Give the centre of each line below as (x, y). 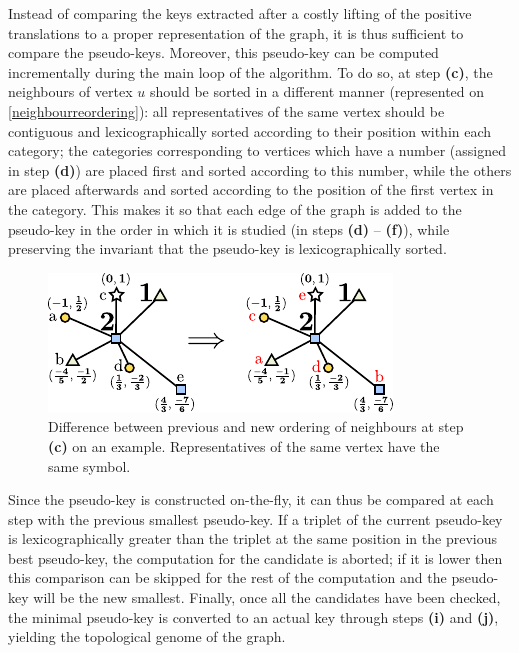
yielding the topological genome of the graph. (147, 636)
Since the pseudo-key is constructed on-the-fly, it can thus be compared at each (251, 499)
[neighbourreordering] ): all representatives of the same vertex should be (226, 110)
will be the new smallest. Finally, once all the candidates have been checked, (267, 597)
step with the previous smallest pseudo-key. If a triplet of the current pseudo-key (255, 518)
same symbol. (89, 465)
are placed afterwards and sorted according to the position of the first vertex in (251, 189)
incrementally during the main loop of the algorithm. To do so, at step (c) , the (250, 71)
